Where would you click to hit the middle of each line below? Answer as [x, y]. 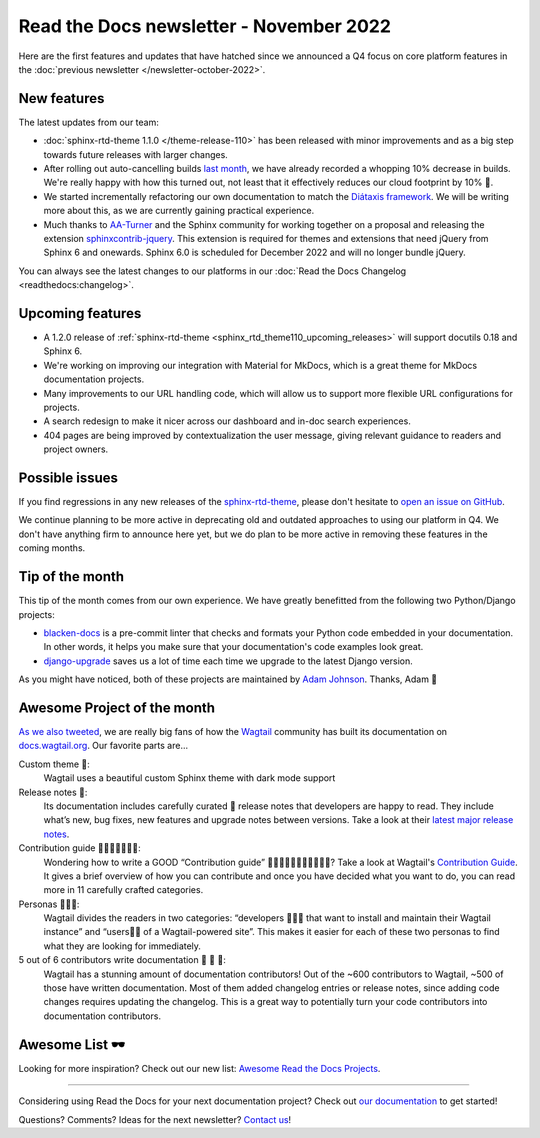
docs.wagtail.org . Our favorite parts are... [103, 746]
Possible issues [68, 477]
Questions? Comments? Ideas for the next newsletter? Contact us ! [155, 1119]
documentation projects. [94, 379]
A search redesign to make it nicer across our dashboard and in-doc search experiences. [227, 421]
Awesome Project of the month [116, 707]
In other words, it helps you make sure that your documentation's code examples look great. [233, 647]
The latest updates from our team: [88, 122]
